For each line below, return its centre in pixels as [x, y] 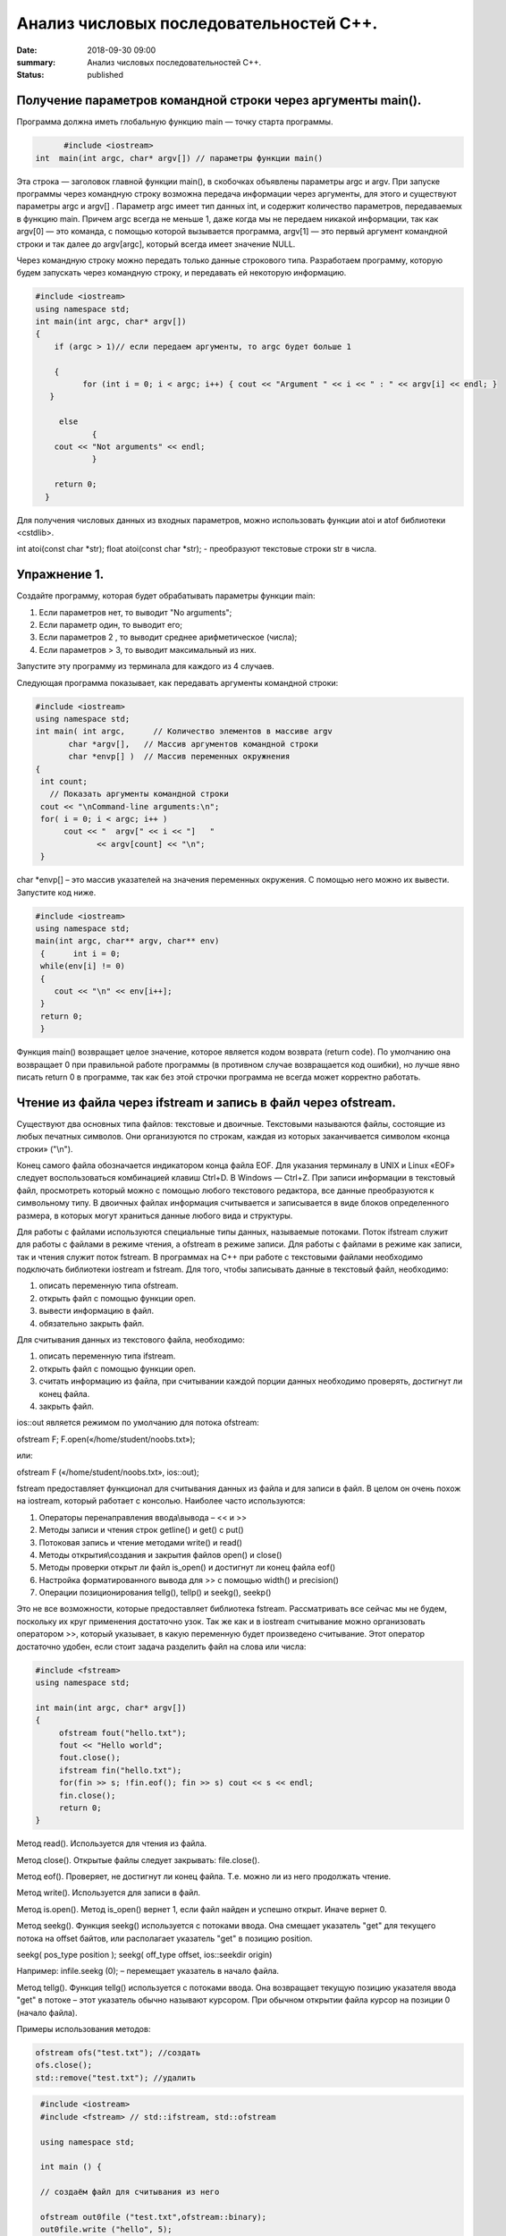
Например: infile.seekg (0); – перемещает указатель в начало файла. [148, 1971]
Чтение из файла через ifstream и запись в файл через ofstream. [207, 1102]
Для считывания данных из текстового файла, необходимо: [131, 1340]
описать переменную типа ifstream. [107, 1356]
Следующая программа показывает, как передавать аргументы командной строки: [177, 682]
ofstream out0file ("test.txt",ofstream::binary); [154, 2217]
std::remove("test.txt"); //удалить [116, 2078]
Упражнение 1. [60, 575]
